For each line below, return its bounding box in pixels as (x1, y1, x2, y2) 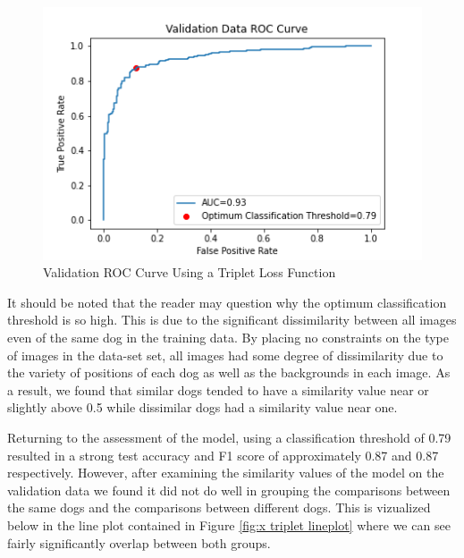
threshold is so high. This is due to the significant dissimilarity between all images (7, 310, 457, 329)
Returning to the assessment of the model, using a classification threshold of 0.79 (7, 428, 451, 446)
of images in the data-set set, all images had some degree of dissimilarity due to (7, 345, 443, 364)
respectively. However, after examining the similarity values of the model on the (7, 463, 444, 482)
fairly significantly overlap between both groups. (7, 533, 271, 552)
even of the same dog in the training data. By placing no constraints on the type (7, 328, 450, 347)
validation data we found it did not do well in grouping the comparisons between (7, 480, 451, 499)
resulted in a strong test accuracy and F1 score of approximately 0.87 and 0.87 (7, 445, 439, 464)
